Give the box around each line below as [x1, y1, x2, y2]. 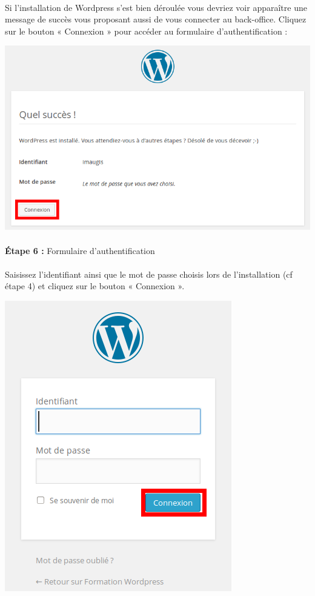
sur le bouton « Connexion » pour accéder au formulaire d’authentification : [5, 24, 288, 37]
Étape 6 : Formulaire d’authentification [5, 244, 155, 256]
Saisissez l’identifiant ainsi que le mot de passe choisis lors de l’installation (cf [5, 267, 293, 280]
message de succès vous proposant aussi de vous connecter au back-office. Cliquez [5, 13, 307, 25]
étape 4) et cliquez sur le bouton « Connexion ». [5, 280, 185, 292]
